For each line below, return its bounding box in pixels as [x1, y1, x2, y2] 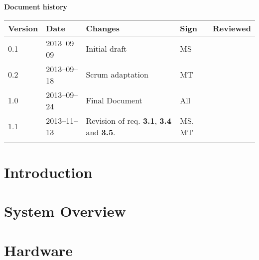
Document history [4, 1, 68, 11]
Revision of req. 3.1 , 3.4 [86, 114, 171, 126]
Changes [86, 22, 120, 34]
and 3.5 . [86, 126, 116, 138]
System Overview [4, 201, 126, 221]
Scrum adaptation [86, 69, 148, 81]
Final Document [86, 94, 142, 106]
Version [8, 22, 38, 34]
